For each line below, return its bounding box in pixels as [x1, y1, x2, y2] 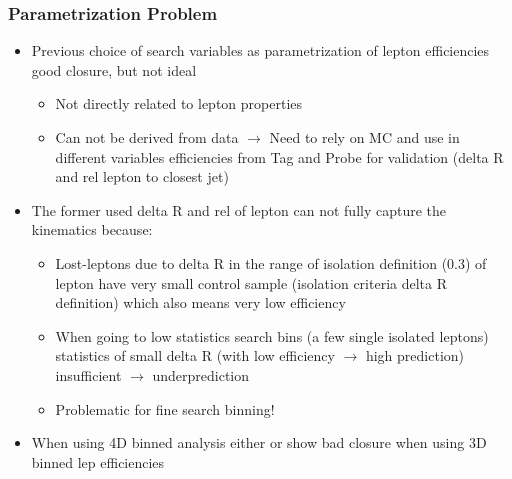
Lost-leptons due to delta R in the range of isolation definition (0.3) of [55, 252, 487, 273]
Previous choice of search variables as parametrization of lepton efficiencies [31, 40, 490, 61]
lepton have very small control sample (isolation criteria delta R [55, 272, 447, 293]
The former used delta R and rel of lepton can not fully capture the [31, 199, 447, 220]
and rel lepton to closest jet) [55, 166, 229, 187]
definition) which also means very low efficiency [55, 292, 346, 313]
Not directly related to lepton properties [55, 93, 303, 114]
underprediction [152, 364, 250, 385]
